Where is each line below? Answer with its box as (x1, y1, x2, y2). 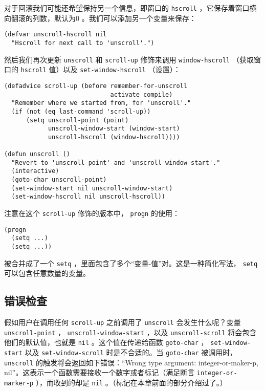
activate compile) (110, 91, 173, 98)
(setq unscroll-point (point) (26, 116, 129, 124)
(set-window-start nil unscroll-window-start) (11, 184, 173, 192)
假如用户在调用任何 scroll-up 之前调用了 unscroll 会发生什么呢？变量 (4, 317, 241, 328)
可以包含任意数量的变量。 (4, 268, 90, 278)
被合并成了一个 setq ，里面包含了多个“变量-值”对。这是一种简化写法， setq (4, 257, 258, 268)
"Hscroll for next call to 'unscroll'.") (11, 39, 154, 47)
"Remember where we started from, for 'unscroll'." (11, 99, 191, 107)
